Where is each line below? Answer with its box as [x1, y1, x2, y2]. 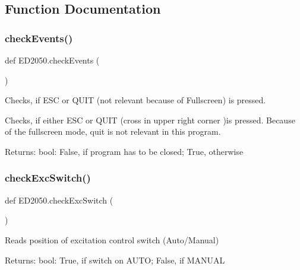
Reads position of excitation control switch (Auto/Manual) [5, 233, 219, 246]
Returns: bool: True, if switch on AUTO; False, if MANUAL [5, 253, 225, 266]
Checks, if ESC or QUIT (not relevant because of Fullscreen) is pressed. [5, 94, 266, 106]
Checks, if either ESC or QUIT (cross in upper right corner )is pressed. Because [5, 113, 295, 126]
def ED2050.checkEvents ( [5, 54, 100, 66]
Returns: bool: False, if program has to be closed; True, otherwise [5, 145, 244, 157]
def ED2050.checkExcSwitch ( [5, 193, 113, 206]
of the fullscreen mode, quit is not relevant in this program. [5, 125, 221, 138]
